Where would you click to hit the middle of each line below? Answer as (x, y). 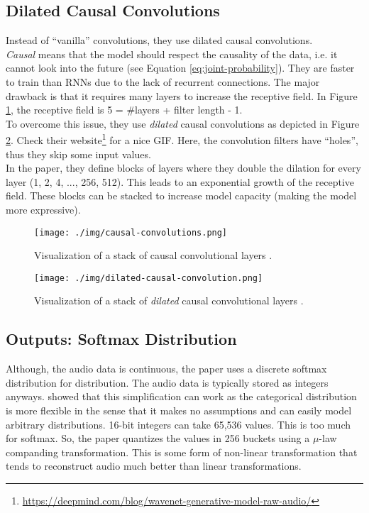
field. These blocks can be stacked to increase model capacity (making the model (181, 195)
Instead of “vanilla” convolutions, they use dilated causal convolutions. (159, 40)
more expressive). (43, 209)
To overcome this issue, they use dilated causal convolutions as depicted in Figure (183, 123)
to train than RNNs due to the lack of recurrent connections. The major (163, 81)
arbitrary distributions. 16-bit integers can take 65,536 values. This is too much (178, 424)
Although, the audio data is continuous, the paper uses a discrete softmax (166, 369)
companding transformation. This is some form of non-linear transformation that (182, 452)
